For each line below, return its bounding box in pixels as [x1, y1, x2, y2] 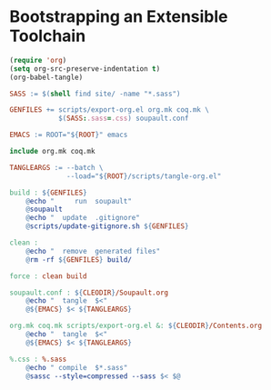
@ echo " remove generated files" [25, 246, 161, 255]
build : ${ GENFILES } [9, 188, 88, 197]
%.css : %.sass [9, 355, 67, 364]
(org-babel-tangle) [9, 73, 84, 82]
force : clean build [9, 271, 88, 281]
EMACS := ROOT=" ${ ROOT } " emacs [9, 130, 128, 140]
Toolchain [9, 25, 86, 46]
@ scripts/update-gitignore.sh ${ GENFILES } [25, 222, 189, 231]
